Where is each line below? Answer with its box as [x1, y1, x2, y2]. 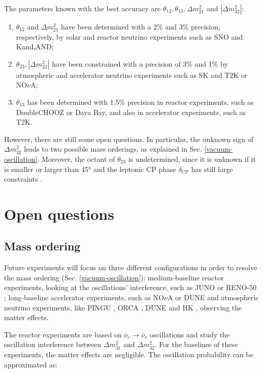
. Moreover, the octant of [37, 153, 115, 164]
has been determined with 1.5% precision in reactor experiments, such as [27, 96, 254, 107]
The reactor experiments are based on [4, 329, 122, 339]
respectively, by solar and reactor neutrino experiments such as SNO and [16, 31, 243, 42]
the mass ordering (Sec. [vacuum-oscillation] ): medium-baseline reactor [4, 272, 224, 282]
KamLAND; [16, 41, 54, 52]
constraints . [4, 174, 43, 184]
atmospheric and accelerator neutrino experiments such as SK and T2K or [16, 69, 248, 80]
